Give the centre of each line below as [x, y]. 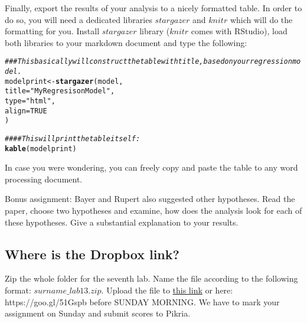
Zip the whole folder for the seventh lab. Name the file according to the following [151, 278]
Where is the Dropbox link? [92, 254]
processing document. [44, 179]
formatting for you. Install [52, 31]
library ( [155, 31]
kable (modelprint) [41, 149]
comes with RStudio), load [239, 31]
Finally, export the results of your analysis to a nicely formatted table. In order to [153, 8]
